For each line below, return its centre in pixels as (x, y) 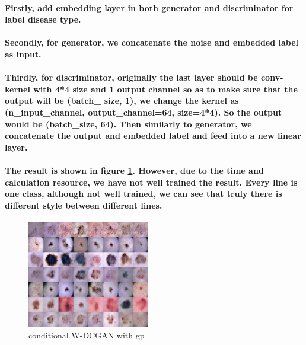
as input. (23, 54)
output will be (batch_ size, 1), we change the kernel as (122, 100)
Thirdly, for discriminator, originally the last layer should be (131, 77)
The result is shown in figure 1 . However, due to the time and (134, 170)
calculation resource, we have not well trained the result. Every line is (151, 182)
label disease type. (43, 19)
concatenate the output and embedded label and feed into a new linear (153, 135)
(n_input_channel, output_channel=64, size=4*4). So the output (144, 112)
